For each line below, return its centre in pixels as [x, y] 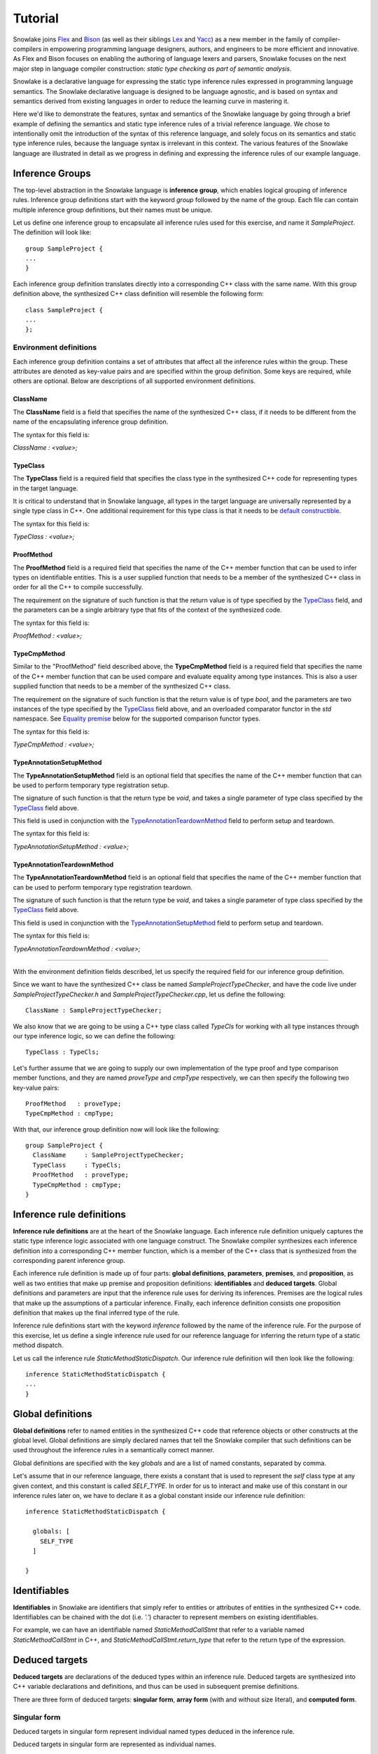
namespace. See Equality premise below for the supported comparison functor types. [136, 718]
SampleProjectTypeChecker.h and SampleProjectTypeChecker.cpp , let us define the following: [149, 994]
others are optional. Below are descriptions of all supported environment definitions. [134, 381]
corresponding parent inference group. [69, 1261]
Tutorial [36, 18]
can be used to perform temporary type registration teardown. [103, 887]
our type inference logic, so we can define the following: [94, 1036]
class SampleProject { [64, 310]
